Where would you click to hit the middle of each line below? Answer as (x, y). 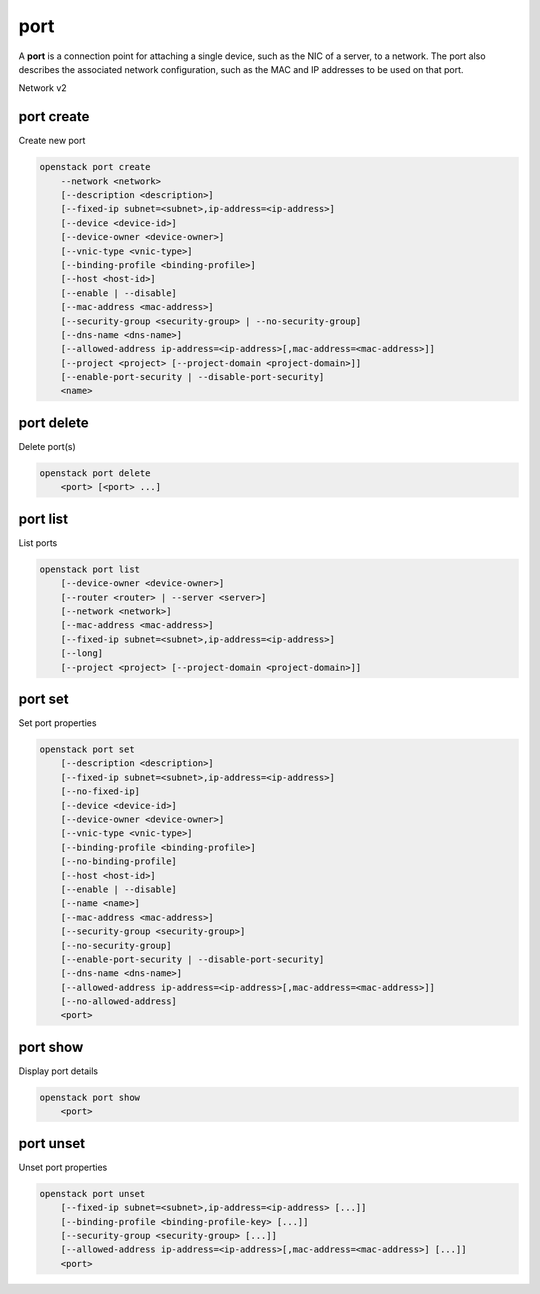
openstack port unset (92, 1193)
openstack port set (87, 749)
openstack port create (95, 167)
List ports (38, 542)
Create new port (52, 141)
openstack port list (89, 569)
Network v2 (42, 88)
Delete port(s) (47, 446)
